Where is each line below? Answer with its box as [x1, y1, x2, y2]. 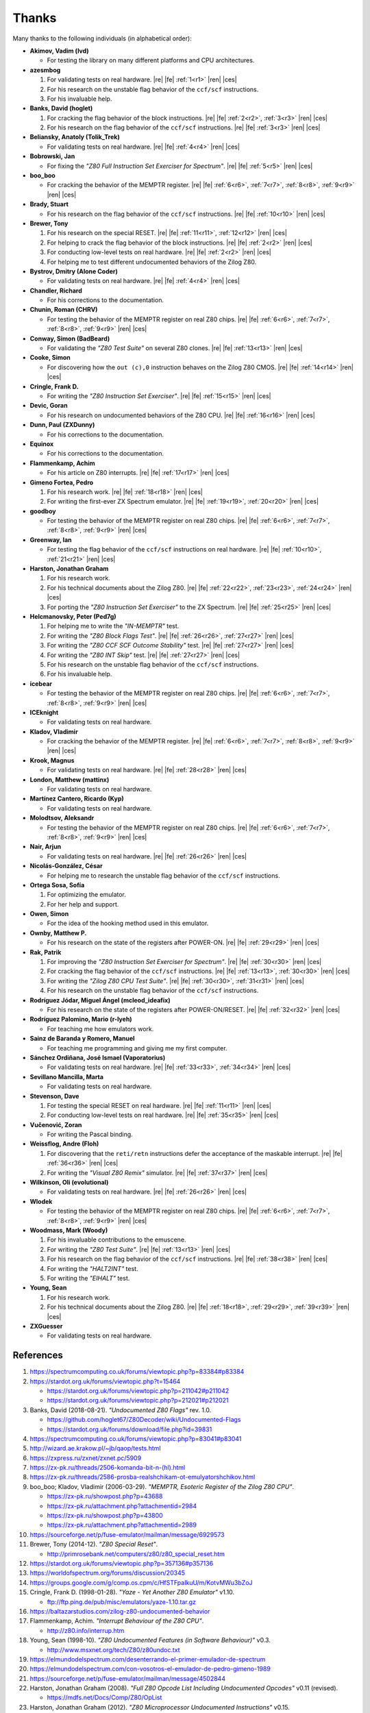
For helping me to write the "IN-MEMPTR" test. [47, 622, 180, 630]
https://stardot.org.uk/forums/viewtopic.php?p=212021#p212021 [47, 1396, 229, 1405]
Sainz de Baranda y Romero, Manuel [29, 1035, 135, 1043]
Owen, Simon [29, 910, 69, 918]
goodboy [29, 507, 56, 515]
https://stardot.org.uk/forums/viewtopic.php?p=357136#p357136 [29, 1560, 214, 1567]
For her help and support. [47, 900, 119, 908]
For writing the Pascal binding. [47, 1131, 133, 1139]
